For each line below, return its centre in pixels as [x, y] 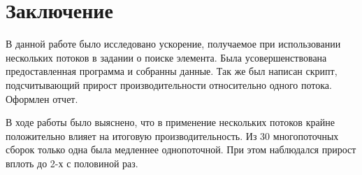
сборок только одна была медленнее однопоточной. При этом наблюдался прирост [181, 149]
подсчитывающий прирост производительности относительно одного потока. [169, 84]
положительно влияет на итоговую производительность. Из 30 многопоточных [172, 135]
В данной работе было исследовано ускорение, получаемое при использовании [173, 44]
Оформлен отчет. [42, 98]
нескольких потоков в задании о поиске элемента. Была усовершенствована [166, 57]
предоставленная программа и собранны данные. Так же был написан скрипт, [172, 71]
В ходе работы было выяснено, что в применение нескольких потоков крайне [170, 122]
